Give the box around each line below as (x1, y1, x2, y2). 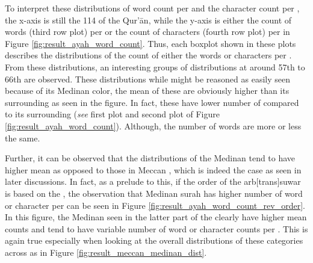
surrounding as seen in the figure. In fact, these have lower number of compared (5, 96, 299, 108)
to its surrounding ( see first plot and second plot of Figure (5, 108, 220, 120)
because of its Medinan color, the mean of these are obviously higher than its (5, 84, 290, 97)
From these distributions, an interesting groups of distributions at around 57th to (5, 60, 305, 73)
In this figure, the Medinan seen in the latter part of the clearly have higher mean (5, 211, 307, 223)
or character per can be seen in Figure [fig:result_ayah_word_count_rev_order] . (5, 199, 305, 211)
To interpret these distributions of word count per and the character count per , (5, 2, 300, 14)
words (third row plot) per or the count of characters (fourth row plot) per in (5, 25, 290, 38)
